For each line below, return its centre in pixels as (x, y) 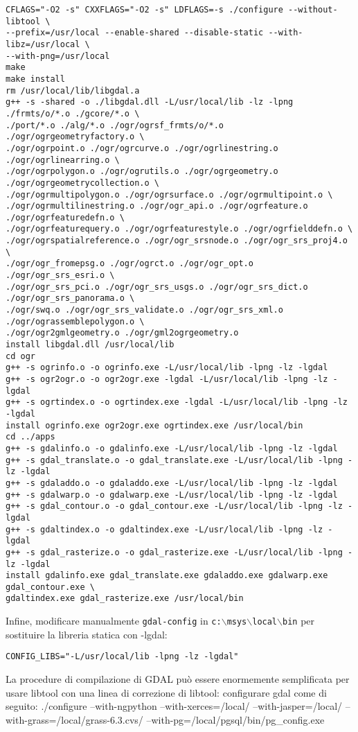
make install (35, 79)
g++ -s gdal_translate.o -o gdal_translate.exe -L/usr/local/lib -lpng (174, 460)
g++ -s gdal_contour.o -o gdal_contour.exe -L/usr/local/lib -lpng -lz (174, 506)
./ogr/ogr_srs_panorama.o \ (70, 298)
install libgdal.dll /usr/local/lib (90, 345)
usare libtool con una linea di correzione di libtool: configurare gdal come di (166, 692)
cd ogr (20, 356)
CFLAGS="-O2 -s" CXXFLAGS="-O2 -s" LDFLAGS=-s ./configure (144, 10)
